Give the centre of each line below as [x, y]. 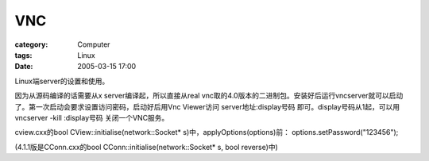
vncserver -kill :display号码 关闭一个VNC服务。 [92, 117]
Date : [24, 67]
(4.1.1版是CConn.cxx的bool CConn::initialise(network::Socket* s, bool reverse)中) [146, 147]
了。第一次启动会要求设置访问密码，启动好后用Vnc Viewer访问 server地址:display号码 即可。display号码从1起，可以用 [207, 106]
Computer [94, 44]
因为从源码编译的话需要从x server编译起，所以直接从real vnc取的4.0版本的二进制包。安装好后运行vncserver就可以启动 [209, 96]
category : [31, 44]
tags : [23, 55]
